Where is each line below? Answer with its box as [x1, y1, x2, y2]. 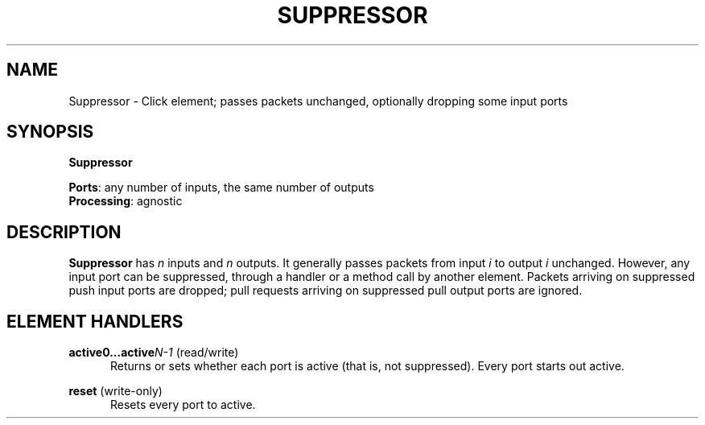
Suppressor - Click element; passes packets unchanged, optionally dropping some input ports [68, 93, 568, 108]
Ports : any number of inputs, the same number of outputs [68, 180, 374, 195]
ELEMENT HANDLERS [6, 311, 183, 332]
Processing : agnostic [68, 194, 183, 208]
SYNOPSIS [6, 122, 94, 142]
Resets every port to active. [110, 398, 256, 412]
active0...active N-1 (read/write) [68, 345, 239, 360]
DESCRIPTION [6, 221, 122, 242]
